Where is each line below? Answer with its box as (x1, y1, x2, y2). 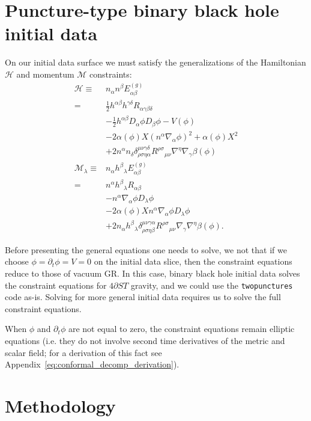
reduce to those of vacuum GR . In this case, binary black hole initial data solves (5, 266, 300, 279)
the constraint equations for (5, 278, 107, 291)
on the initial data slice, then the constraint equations (94, 255, 292, 268)
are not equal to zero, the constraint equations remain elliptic (68, 322, 295, 335)
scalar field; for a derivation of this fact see (5, 346, 162, 358)
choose (5, 255, 29, 268)
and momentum (16, 67, 74, 80)
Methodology (5, 393, 116, 417)
